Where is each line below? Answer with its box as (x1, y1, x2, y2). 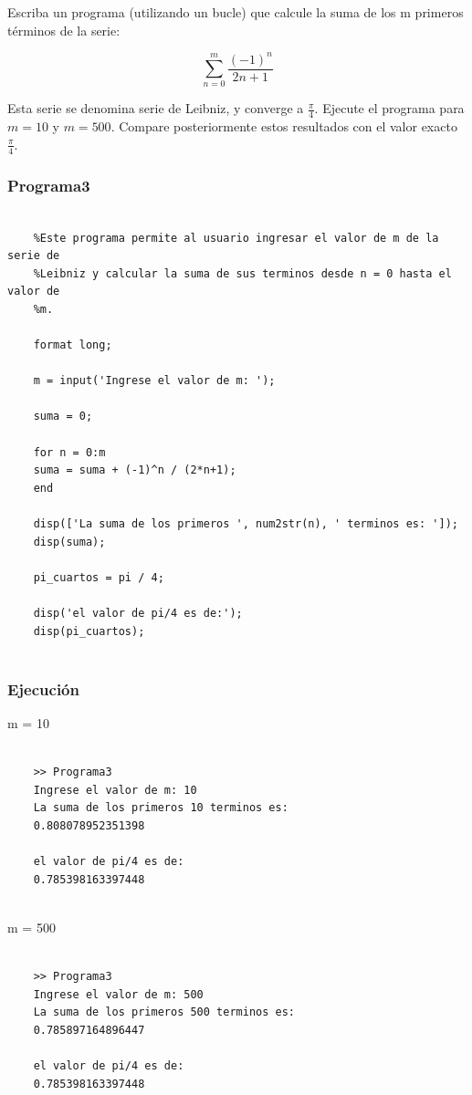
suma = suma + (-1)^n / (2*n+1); (33, 464, 236, 477)
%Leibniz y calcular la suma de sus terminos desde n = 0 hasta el (33, 266, 452, 280)
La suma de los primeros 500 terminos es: (33, 1006, 295, 1019)
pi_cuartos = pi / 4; (33, 570, 164, 584)
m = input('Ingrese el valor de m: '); (33, 374, 276, 388)
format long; (33, 339, 112, 352)
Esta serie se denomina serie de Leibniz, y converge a (7, 99, 304, 118)
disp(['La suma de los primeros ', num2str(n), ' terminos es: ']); (33, 517, 458, 531)
